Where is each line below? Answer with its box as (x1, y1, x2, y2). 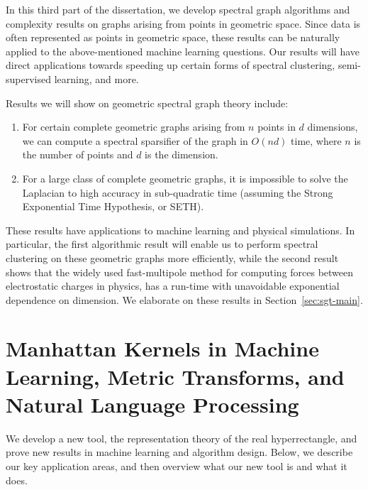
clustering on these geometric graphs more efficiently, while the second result (6, 250, 339, 265)
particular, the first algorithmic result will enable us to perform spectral (6, 236, 318, 251)
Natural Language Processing (6, 389, 299, 418)
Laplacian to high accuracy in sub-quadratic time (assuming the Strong (22, 185, 333, 200)
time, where (291, 133, 342, 148)
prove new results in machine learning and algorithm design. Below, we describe (6, 445, 353, 459)
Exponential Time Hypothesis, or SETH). (22, 199, 204, 214)
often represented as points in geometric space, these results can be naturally (6, 30, 340, 45)
